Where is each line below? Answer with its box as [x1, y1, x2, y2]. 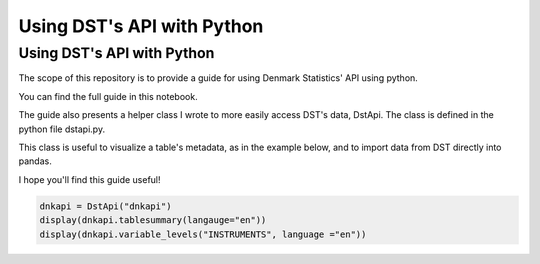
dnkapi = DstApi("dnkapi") [39, 200, 172, 212]
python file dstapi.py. [18, 123, 105, 135]
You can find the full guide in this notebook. [18, 90, 199, 102]
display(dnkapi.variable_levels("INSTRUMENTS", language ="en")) [39, 228, 367, 240]
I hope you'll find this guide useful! [18, 173, 161, 185]
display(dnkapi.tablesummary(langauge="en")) [39, 215, 267, 226]
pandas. [18, 155, 52, 167]
